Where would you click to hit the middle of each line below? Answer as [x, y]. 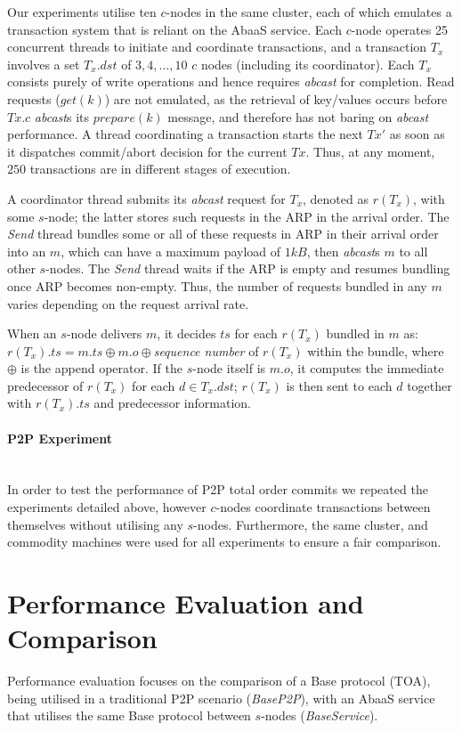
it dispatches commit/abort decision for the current [147, 151]
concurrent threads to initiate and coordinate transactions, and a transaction [217, 47]
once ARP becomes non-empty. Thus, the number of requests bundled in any [217, 285]
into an [27, 251]
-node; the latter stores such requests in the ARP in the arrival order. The [247, 216]
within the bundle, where [376, 350]
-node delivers [104, 333]
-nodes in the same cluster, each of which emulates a [309, 12]
